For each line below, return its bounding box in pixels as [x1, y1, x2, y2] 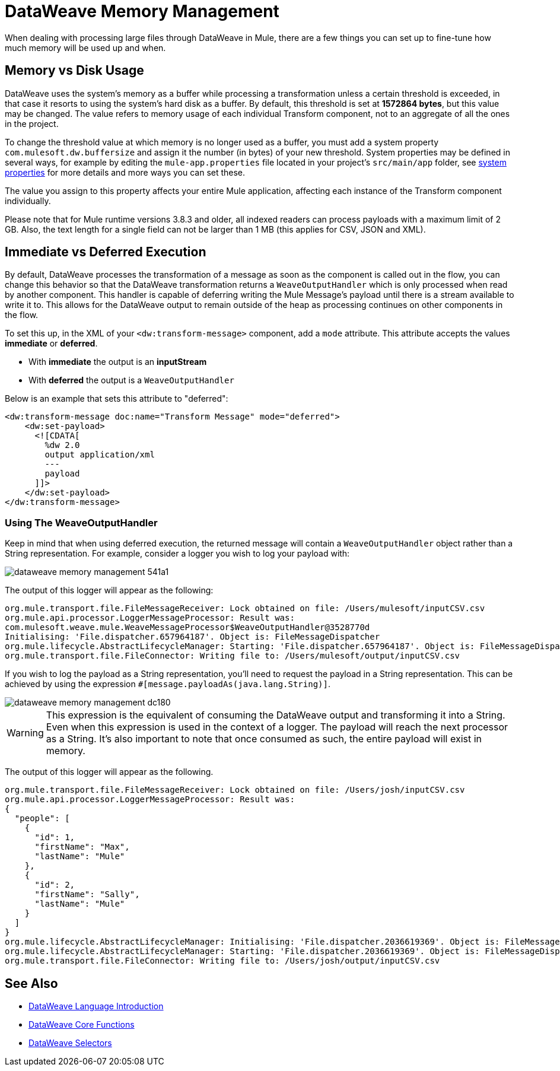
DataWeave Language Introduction [28, 1001, 164, 1012]
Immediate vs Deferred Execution [5, 244, 206, 260]
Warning [7, 727, 44, 739]
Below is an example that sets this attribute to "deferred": [5, 393, 228, 404]
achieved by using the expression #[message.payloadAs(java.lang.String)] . [5, 679, 330, 689]
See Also [5, 975, 58, 991]
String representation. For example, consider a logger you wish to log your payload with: [5, 548, 350, 559]
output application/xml [44, 450, 155, 460]
